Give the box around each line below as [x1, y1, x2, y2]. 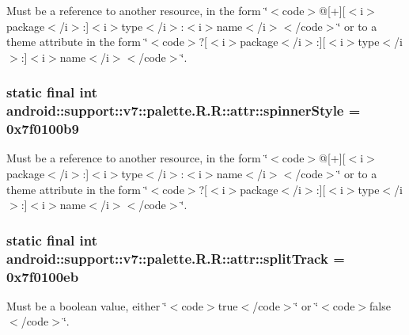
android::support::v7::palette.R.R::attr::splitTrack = [6, 248, 345, 268]
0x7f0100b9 [6, 119, 79, 139]
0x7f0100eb [6, 266, 79, 286]
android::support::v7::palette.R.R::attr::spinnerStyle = [6, 101, 361, 120]
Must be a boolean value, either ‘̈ [6, 297, 167, 314]
